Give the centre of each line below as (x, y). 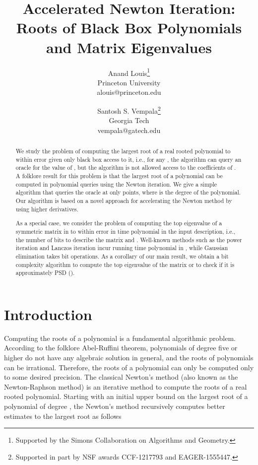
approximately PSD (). (45, 273)
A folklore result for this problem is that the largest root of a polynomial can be (119, 176)
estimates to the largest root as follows (63, 416)
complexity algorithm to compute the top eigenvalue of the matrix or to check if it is (125, 264)
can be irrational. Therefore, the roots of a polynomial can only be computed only (129, 367)
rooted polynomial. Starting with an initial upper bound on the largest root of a (126, 396)
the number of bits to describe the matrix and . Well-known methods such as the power (129, 239)
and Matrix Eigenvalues (129, 47)
